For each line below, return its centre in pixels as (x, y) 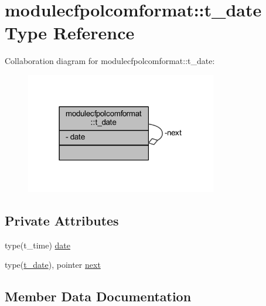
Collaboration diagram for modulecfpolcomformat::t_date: (110, 61)
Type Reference (70, 33)
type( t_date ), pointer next (53, 265)
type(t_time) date (38, 245)
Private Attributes (62, 220)
